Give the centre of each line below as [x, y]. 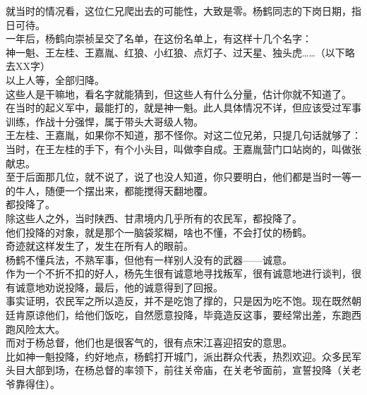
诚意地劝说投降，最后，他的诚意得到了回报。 [119, 287]
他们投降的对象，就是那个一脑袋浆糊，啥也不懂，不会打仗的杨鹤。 [159, 232]
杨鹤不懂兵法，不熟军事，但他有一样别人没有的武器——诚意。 [149, 259]
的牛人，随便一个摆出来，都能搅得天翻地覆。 [109, 190]
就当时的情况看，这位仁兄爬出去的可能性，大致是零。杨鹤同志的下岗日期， [179, 11]
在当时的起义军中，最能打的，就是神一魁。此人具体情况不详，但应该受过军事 [183, 108]
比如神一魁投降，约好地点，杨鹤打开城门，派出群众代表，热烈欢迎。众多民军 [183, 356]
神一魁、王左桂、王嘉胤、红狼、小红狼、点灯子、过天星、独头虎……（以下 [175, 52]
